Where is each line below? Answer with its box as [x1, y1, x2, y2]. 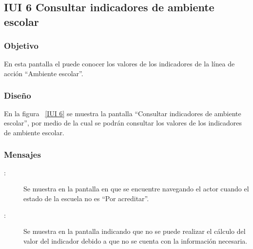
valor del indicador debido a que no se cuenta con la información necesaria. [23, 235, 248, 246]
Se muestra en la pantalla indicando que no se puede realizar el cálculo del [23, 226, 246, 236]
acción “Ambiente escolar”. [4, 68, 83, 78]
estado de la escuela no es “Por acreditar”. [23, 193, 149, 203]
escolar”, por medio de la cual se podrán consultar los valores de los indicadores [4, 118, 242, 128]
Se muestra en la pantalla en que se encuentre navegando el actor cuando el [23, 184, 249, 194]
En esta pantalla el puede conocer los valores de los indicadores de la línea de [4, 59, 235, 69]
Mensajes [4, 148, 41, 160]
